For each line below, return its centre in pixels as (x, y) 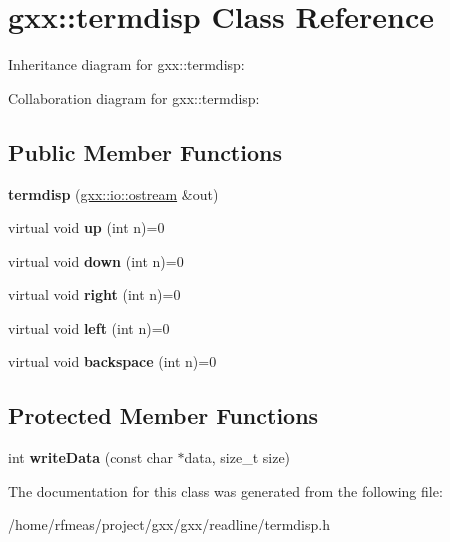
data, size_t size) (237, 457)
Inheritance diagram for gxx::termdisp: (126, 64)
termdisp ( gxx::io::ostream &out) (113, 193)
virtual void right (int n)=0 (94, 294)
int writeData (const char (90, 457)
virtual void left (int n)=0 (89, 327)
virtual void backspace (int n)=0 (112, 361)
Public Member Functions (145, 151)
